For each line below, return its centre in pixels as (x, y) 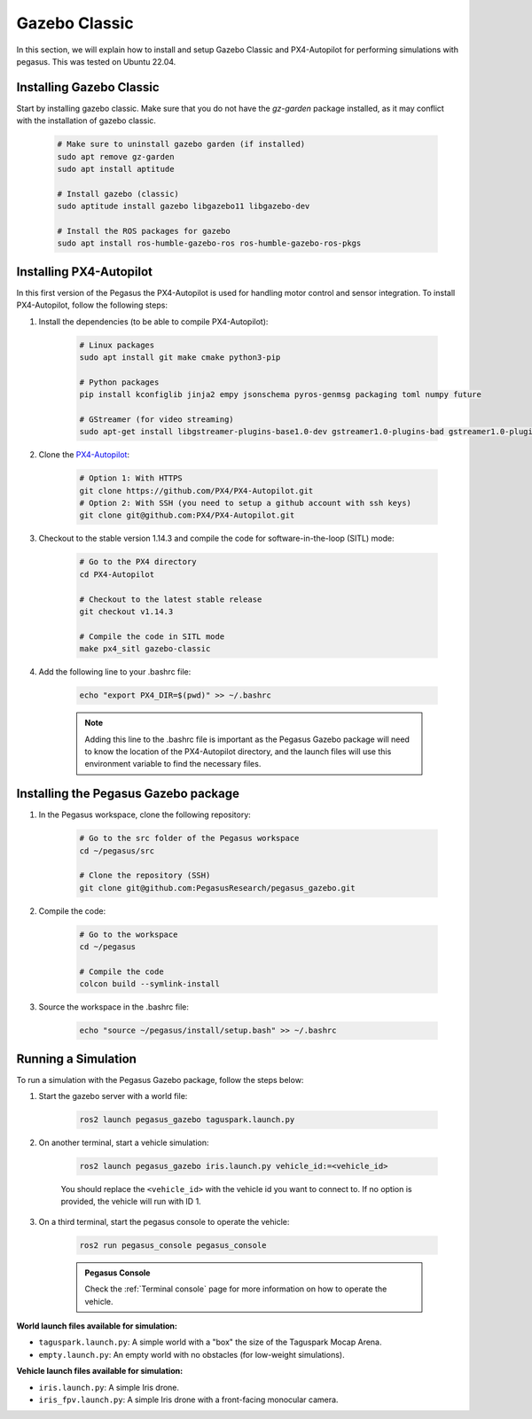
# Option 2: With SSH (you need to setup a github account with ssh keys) (246, 503)
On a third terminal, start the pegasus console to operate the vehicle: (164, 1221)
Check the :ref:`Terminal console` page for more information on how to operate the (236, 1289)
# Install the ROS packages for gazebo (144, 231)
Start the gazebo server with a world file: (113, 1096)
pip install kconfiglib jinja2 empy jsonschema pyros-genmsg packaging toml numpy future (281, 395)
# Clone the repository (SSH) (145, 876)
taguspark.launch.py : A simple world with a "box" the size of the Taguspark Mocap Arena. (210, 1342)
